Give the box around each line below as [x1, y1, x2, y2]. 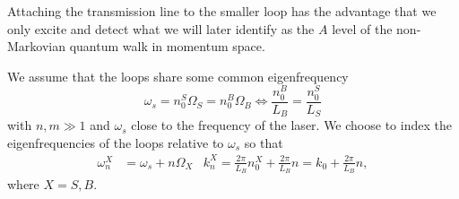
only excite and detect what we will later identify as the [7, 19, 315, 38]
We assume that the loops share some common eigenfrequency [7, 66, 349, 85]
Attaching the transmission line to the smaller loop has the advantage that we [7, 2, 437, 20]
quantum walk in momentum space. [69, 37, 265, 56]
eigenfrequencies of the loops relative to [7, 133, 224, 151]
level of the [332, 19, 393, 38]
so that [244, 133, 283, 151]
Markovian [7, 37, 66, 56]
